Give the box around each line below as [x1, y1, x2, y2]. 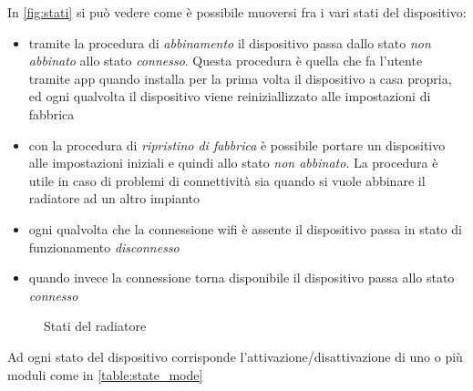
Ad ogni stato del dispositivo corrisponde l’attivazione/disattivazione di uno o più [7, 346, 463, 365]
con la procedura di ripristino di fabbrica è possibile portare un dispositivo [28, 135, 446, 154]
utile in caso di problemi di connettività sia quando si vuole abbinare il [28, 170, 426, 190]
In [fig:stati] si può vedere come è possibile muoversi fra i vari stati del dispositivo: [7, 3, 467, 21]
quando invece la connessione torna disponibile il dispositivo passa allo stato [28, 268, 455, 287]
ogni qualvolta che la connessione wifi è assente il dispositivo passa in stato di [28, 219, 462, 238]
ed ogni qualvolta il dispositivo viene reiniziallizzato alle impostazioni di [28, 87, 431, 106]
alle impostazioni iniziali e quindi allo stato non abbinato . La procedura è [28, 153, 438, 172]
